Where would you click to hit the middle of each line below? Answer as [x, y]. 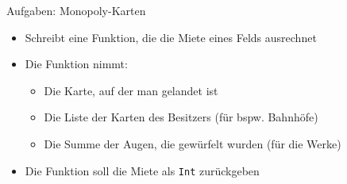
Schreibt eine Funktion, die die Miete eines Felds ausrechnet [171, 37]
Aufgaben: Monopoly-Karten [76, 10]
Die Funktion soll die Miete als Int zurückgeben [142, 170]
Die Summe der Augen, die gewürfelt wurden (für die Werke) [193, 143]
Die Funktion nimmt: [76, 64]
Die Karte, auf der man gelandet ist [131, 90]
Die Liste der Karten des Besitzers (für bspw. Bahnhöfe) [181, 117]
